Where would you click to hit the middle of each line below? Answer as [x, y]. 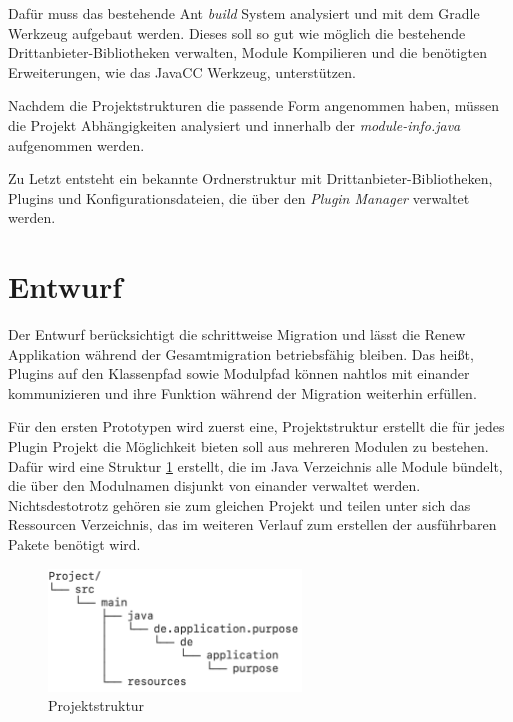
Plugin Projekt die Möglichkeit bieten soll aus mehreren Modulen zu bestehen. [248, 446]
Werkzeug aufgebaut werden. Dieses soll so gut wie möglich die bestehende [237, 32]
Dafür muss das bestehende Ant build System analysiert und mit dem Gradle [244, 13]
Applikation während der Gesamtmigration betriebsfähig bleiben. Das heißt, [241, 353]
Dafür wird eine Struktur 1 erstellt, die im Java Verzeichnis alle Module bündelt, [255, 465]
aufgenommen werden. [76, 144]
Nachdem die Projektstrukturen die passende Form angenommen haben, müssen [253, 105]
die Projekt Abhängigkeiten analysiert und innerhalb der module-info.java [234, 124]
